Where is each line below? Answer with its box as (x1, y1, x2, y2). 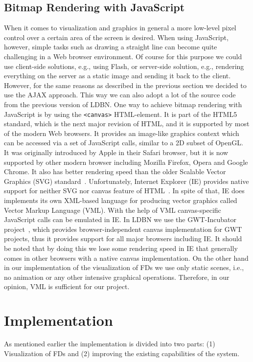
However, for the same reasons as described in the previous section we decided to (4, 80, 247, 90)
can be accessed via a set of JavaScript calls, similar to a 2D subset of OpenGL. (4, 137, 243, 148)
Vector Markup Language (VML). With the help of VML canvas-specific (4, 204, 221, 215)
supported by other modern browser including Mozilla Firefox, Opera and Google (4, 157, 248, 167)
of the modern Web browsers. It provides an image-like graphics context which (4, 128, 239, 138)
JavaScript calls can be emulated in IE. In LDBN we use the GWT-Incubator (4, 214, 236, 225)
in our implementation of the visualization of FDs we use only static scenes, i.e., (4, 262, 244, 272)
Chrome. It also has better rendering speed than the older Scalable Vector (4, 166, 226, 177)
